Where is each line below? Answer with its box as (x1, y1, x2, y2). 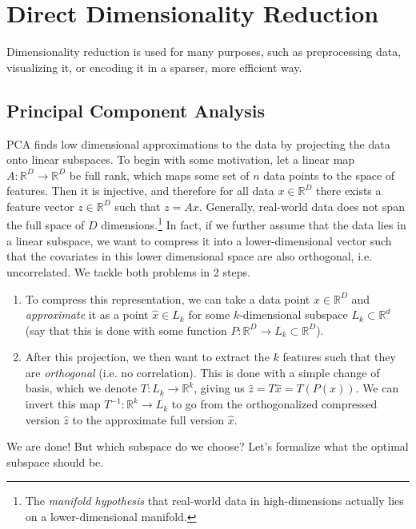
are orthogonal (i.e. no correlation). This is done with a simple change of (25, 364, 380, 380)
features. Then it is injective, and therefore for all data (6, 182, 274, 199)
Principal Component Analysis (6, 97, 265, 122)
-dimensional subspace (239, 306, 348, 323)
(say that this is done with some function (25, 321, 227, 338)
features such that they (282, 348, 396, 365)
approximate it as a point (25, 306, 149, 323)
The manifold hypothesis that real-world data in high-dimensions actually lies (25, 492, 404, 509)
